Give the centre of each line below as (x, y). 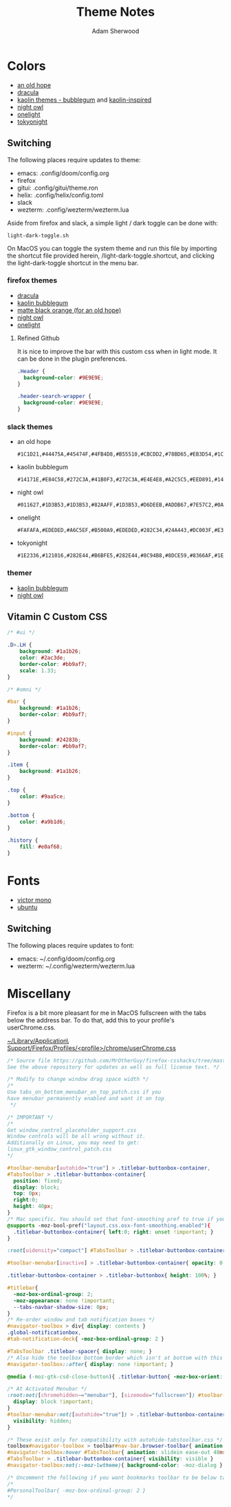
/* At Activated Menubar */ (47, 1389)
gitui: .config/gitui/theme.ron (57, 188)
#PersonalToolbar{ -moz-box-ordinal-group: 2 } (77, 1491)
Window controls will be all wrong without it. (77, 1137)
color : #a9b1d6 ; (43, 822)
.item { (18, 765)
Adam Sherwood (115, 31)
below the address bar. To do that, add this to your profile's (91, 1020)
